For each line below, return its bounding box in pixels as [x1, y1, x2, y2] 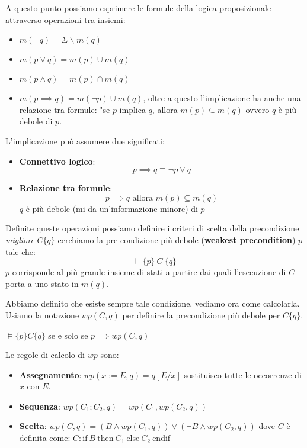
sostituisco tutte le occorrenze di [184, 368, 302, 381]
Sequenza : [19, 399, 60, 412]
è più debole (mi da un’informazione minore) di [25, 202, 198, 214]
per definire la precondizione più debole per [122, 308, 280, 321]
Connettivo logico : [19, 154, 95, 167]
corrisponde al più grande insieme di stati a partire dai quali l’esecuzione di [12, 266, 286, 278]
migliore [5, 233, 34, 246]
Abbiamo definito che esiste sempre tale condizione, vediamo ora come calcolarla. [5, 297, 300, 310]
